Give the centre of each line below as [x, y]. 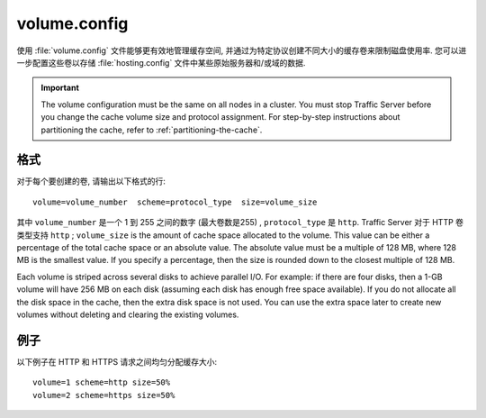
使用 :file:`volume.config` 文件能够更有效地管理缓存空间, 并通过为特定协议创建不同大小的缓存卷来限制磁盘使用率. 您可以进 [242, 50]
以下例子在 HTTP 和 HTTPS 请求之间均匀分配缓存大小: [117, 361]
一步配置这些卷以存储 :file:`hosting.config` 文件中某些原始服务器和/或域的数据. [161, 62]
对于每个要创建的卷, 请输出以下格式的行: [91, 181]
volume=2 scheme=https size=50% [104, 395]
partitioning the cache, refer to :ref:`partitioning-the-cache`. [152, 130]
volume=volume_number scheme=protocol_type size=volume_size [175, 202]
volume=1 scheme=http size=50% [102, 382]
